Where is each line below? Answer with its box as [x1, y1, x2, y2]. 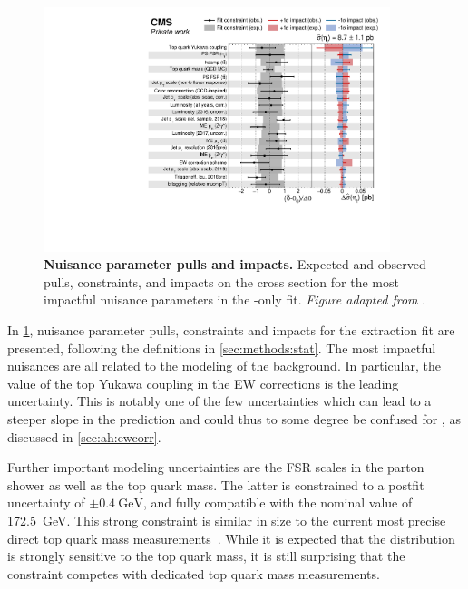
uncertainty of [7, 493, 85, 512]
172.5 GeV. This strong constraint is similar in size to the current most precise [7, 511, 446, 529]
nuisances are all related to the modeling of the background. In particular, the [7, 356, 441, 375]
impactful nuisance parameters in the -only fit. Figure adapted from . [44, 290, 426, 309]
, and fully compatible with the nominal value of [142, 493, 413, 512]
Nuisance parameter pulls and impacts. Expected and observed [44, 255, 426, 274]
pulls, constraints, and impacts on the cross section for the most [44, 272, 399, 291]
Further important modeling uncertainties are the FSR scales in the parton [7, 458, 424, 477]
